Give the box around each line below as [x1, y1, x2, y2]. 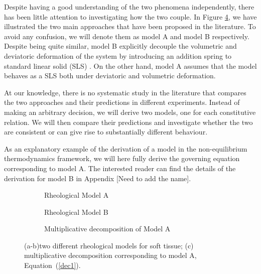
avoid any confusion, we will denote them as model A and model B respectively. [4, 31, 249, 41]
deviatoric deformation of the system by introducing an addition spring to [4, 50, 232, 61]
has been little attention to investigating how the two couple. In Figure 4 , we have [4, 11, 257, 22]
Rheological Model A [44, 190, 109, 200]
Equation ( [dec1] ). [24, 260, 81, 270]
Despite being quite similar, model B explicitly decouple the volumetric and [4, 41, 237, 51]
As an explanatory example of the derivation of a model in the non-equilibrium [4, 143, 247, 154]
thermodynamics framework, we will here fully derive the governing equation [4, 153, 240, 164]
